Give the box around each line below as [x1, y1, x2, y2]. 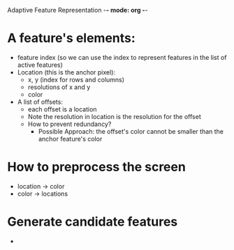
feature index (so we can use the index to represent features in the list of [17, 53, 227, 61]
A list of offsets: [17, 97, 63, 106]
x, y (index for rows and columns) [27, 75, 124, 84]
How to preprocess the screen [7, 159, 187, 175]
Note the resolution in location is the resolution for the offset [27, 112, 201, 120]
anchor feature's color [38, 134, 103, 143]
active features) [17, 61, 63, 69]
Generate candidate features [7, 214, 178, 230]
